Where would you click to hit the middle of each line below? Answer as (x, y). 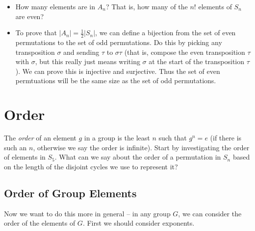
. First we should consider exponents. (139, 223)
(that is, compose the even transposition (185, 52)
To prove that (36, 33)
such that (173, 138)
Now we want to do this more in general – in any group (87, 213)
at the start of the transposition (197, 61)
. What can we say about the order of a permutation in (138, 157)
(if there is (226, 138)
